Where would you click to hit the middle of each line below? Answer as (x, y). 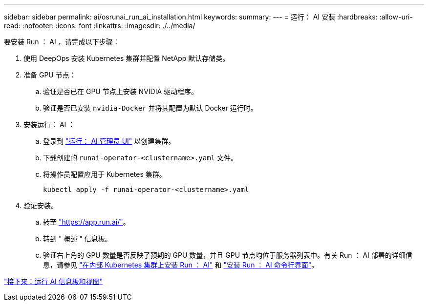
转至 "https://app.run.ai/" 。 (86, 222)
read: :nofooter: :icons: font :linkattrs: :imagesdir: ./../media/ (100, 26)
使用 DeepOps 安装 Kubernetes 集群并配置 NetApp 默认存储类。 (127, 58)
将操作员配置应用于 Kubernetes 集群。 (105, 174)
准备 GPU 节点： (50, 75)
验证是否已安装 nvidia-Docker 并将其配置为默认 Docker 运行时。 (150, 108)
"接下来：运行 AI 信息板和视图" (53, 281)
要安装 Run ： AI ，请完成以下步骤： (62, 42)
